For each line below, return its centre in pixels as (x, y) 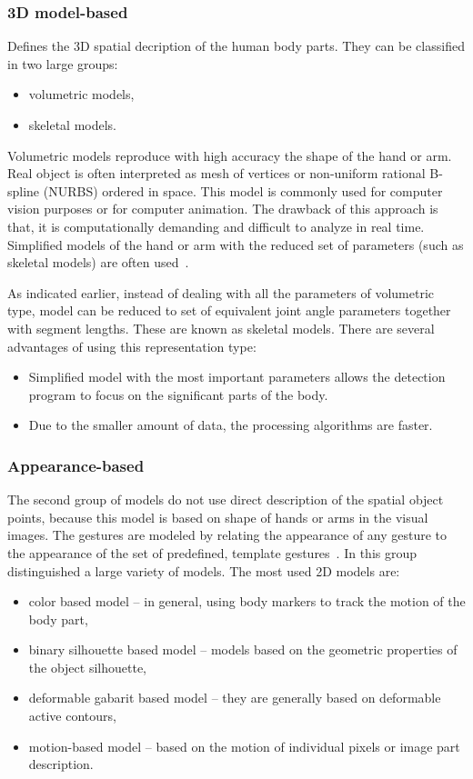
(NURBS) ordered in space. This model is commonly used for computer (243, 190)
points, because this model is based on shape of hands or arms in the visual (218, 517)
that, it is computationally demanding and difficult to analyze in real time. (216, 226)
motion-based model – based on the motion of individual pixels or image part (244, 746)
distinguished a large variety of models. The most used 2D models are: (204, 570)
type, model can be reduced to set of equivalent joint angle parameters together (229, 310)
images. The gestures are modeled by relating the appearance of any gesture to (227, 535)
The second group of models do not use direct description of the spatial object (226, 499)
